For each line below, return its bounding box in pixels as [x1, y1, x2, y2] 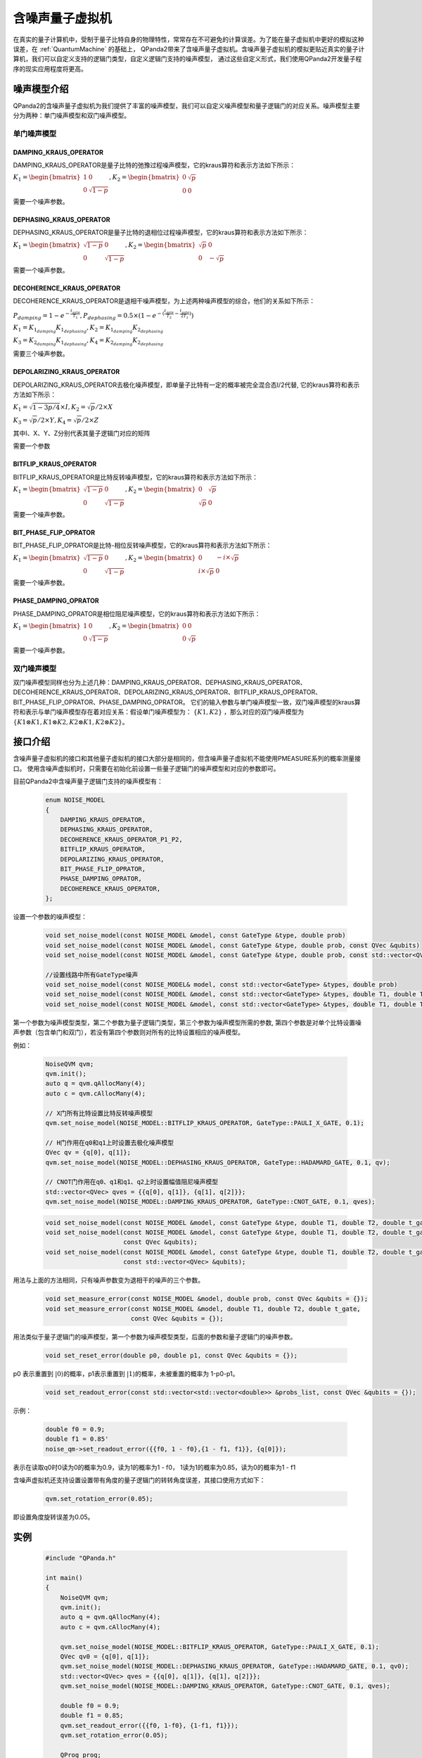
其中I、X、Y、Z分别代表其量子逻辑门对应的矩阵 [13, 429, 151, 437]
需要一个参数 [13, 442, 51, 450]
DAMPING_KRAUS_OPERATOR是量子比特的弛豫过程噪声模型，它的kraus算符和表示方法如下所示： [13, 160, 295, 169]
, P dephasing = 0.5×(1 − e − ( [79, 310, 165, 321]
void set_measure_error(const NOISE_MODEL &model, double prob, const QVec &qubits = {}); [45, 1295, 369, 1303]
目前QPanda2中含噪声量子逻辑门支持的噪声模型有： [13, 777, 163, 785]
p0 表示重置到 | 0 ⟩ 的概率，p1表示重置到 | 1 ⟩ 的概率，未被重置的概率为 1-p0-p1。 [13, 1369, 239, 1378]
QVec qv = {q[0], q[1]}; [45, 1148, 132, 1157]
